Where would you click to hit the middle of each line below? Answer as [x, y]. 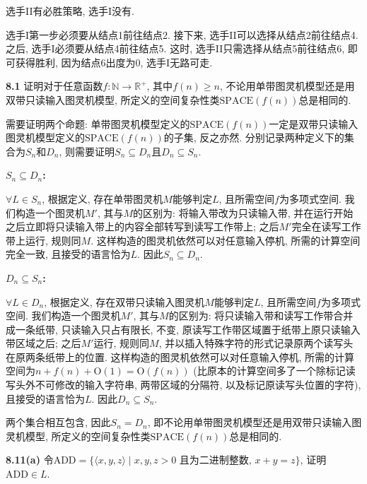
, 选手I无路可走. [176, 62]
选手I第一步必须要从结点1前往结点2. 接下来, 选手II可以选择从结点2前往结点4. [182, 34]
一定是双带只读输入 [314, 123]
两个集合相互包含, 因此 [58, 422]
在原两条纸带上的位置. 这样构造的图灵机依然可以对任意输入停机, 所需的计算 [180, 356]
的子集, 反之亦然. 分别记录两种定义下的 [254, 137]
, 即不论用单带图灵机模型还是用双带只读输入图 [255, 422]
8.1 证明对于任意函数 [54, 86]
